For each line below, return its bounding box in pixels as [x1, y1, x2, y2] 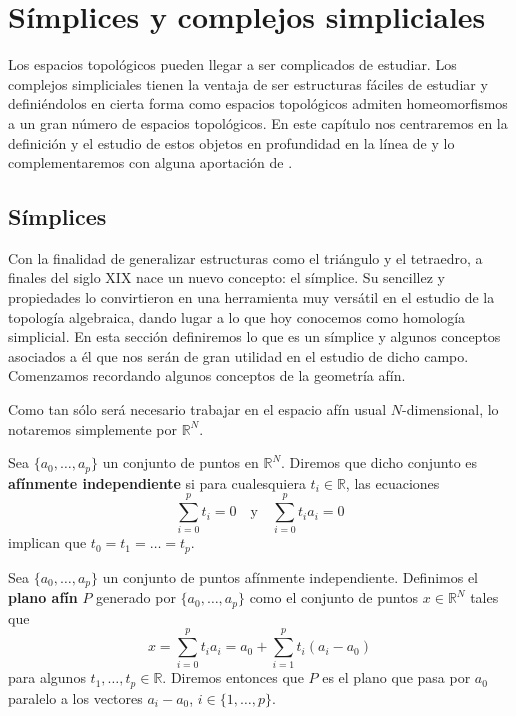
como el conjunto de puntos [249, 587, 419, 608]
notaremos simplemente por [8, 418, 177, 439]
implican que [8, 532, 87, 553]
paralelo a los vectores [8, 687, 143, 708]
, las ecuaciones [345, 472, 440, 493]
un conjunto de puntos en [102, 452, 259, 473]
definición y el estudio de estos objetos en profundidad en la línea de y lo [8, 132, 455, 153]
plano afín [8, 587, 78, 608]
